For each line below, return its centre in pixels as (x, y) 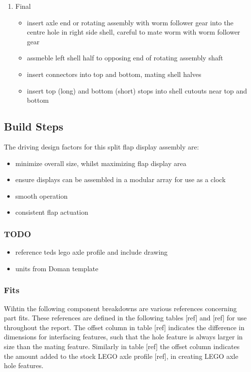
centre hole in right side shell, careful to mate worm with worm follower (134, 32)
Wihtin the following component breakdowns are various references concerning (120, 308)
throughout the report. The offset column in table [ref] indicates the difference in (124, 327)
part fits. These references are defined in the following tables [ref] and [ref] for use (125, 318)
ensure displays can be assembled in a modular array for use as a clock (120, 179)
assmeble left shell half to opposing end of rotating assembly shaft (125, 58)
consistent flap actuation (52, 212)
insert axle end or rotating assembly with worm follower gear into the (130, 22)
